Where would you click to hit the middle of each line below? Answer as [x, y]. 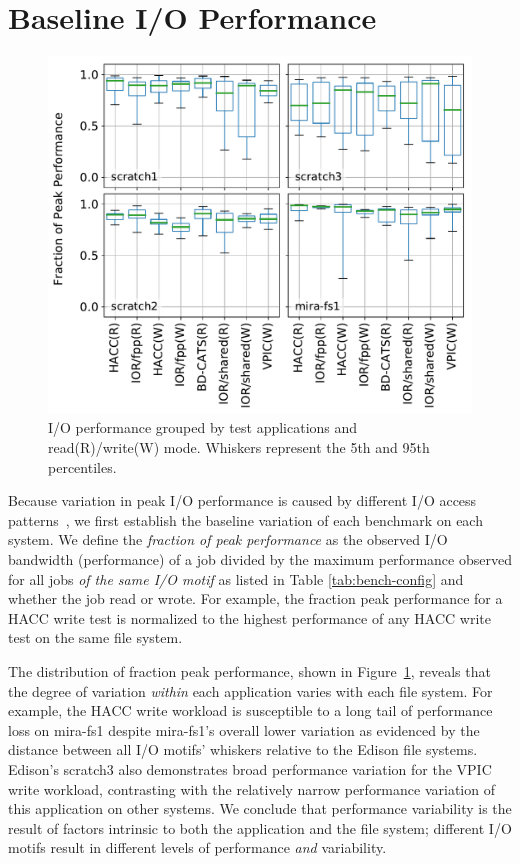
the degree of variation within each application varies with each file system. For [250, 690]
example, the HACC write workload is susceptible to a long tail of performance [250, 710]
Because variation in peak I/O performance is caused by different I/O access [242, 500]
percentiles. [82, 466]
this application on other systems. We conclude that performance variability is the [260, 808]
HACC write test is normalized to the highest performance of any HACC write [249, 617]
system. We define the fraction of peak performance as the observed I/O [228, 539]
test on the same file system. [95, 637]
